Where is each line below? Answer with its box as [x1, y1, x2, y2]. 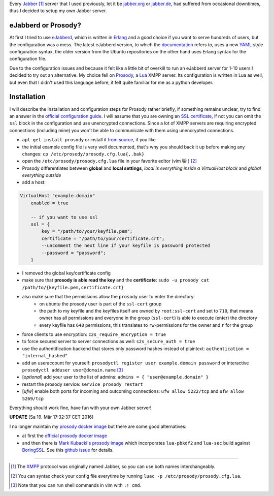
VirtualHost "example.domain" [20, 193, 95, 199]
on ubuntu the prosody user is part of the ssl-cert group [39, 300, 162, 307]
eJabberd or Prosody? [9, 21, 81, 30]
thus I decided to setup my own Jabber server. [9, 8, 107, 14]
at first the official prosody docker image [22, 432, 108, 439]
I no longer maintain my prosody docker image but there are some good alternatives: [9, 423, 187, 429]
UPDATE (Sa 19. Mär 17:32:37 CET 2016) [9, 414, 94, 420]
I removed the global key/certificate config [22, 270, 111, 276]
